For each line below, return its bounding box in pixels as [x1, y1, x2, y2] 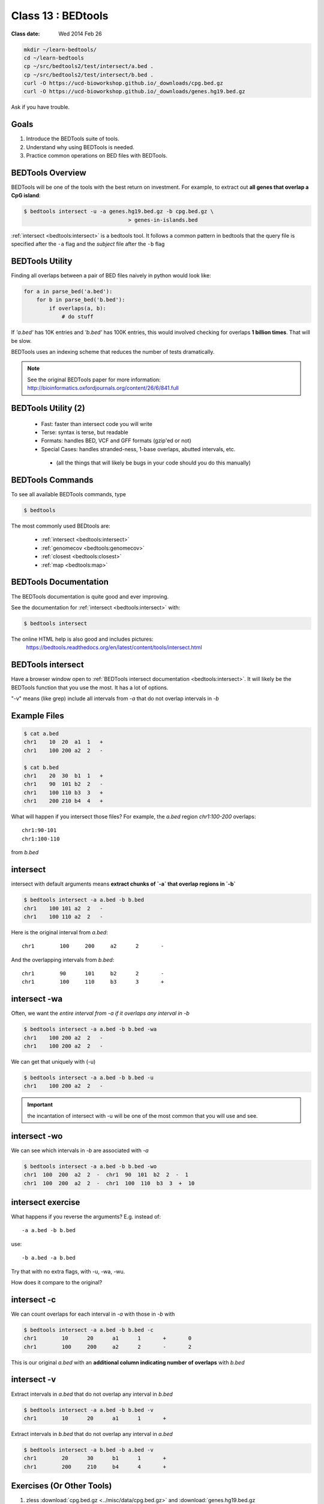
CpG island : [11, 192, 41, 199]
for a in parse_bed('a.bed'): [23, 288, 113, 295]
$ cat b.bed [23, 764, 59, 771]
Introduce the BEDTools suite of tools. [26, 135, 119, 143]
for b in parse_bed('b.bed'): [36, 297, 125, 303]
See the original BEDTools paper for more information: [27, 376, 161, 383]
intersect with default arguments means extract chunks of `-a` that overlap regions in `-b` [11, 880, 236, 887]
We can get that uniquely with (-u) [11, 1058, 96, 1065]
